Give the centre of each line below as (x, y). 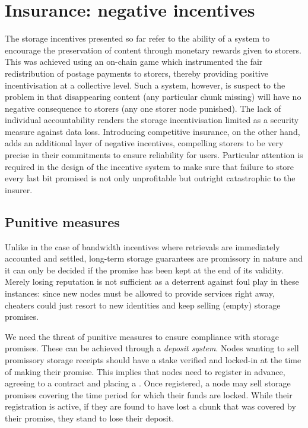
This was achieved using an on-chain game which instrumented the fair (134, 62)
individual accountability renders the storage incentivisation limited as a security (152, 120)
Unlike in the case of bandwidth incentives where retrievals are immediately (142, 246)
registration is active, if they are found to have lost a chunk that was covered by (150, 406)
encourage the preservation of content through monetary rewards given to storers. (153, 50)
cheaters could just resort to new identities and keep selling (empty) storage (143, 305)
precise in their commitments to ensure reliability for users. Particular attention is (154, 155)
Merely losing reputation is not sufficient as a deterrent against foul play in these (152, 281)
